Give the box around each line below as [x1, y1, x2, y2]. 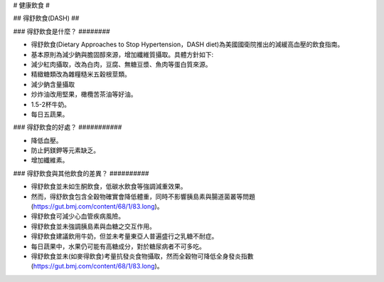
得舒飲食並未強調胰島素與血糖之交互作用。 [31, 221, 156, 231]
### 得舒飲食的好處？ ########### [13, 123, 122, 132]
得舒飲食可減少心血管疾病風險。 [31, 212, 124, 221]
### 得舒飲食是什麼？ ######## [13, 27, 110, 36]
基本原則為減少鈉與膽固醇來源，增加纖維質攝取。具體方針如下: [31, 50, 214, 58]
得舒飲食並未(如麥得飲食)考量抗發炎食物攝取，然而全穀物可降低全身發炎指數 [31, 251, 254, 260]
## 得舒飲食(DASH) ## [13, 14, 80, 23]
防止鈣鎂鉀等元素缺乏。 [31, 146, 100, 155]
